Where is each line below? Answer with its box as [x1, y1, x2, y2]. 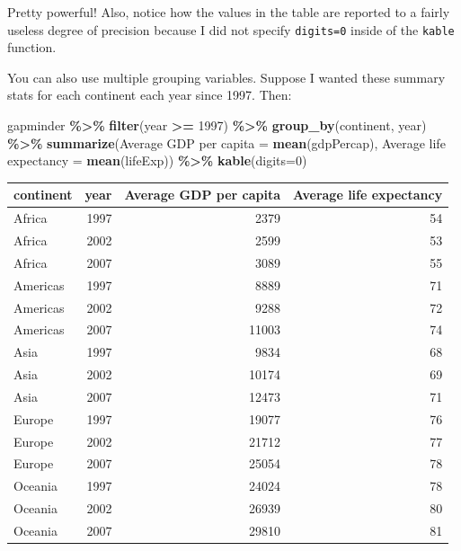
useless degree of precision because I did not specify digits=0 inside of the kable [7, 20, 455, 39]
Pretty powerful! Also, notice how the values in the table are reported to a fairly [7, 3, 450, 21]
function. [7, 38, 57, 57]
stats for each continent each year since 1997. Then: [7, 85, 292, 104]
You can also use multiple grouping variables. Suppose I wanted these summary [7, 67, 446, 86]
